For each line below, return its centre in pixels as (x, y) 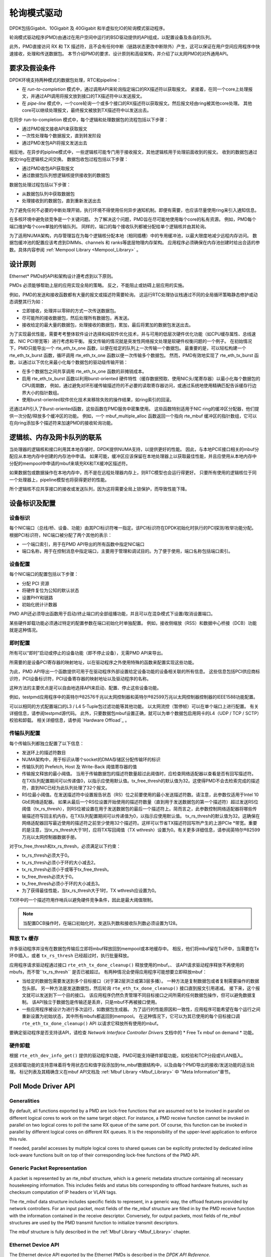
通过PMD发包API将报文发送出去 (55, 143)
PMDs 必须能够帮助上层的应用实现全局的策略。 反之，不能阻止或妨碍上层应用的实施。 (98, 285)
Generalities (25, 1101)
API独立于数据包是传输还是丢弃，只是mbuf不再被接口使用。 (98, 1002)
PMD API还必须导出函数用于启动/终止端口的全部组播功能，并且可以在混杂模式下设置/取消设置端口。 (112, 614)
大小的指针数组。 (44, 393)
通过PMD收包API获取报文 (48, 168)
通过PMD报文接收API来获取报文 (55, 129)
